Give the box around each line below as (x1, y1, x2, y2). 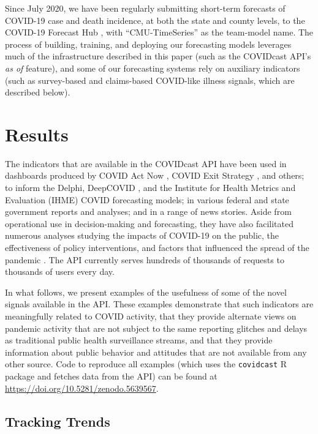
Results (5, 121, 69, 146)
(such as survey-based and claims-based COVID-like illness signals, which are (5, 73, 295, 86)
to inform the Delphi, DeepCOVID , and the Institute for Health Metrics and (5, 181, 296, 194)
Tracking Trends (5, 411, 110, 430)
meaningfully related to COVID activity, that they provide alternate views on (5, 310, 297, 322)
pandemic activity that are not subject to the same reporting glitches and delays (5, 321, 308, 334)
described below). (5, 86, 70, 99)
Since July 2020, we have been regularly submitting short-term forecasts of (5, 2, 286, 14)
